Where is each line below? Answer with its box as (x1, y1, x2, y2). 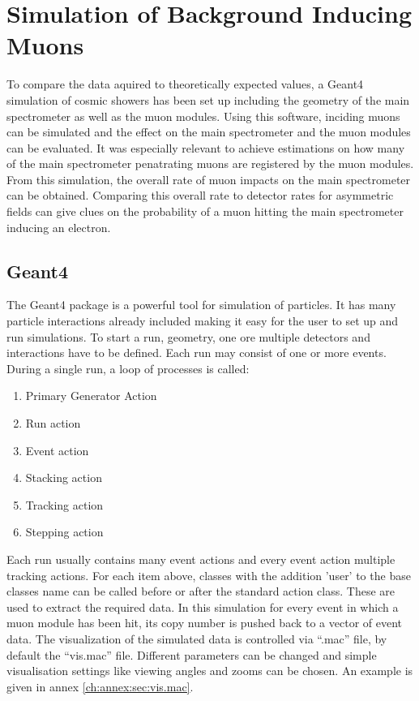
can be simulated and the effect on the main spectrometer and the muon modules (6, 123, 411, 140)
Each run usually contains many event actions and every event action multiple (6, 550, 395, 567)
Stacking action (25, 469, 102, 486)
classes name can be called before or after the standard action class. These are (6, 583, 395, 600)
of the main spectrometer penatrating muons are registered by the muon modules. (6, 155, 414, 172)
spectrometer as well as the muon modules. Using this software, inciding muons (6, 107, 400, 124)
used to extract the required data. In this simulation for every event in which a (6, 598, 399, 615)
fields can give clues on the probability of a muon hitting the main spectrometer (6, 203, 404, 220)
